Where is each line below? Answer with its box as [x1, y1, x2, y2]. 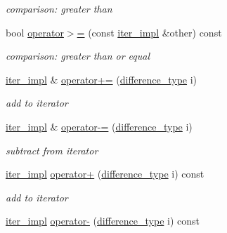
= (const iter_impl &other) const [77, 25, 222, 39]
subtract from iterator [6, 142, 98, 157]
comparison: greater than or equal [6, 48, 150, 63]
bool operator [6, 25, 64, 39]
